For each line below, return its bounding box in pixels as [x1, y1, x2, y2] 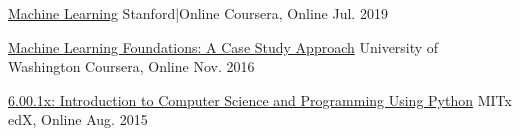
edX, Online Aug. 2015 [8, 109, 148, 130]
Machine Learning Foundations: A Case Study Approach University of [8, 36, 439, 57]
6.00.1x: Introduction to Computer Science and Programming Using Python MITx [8, 89, 512, 110]
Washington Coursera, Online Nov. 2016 [8, 56, 255, 77]
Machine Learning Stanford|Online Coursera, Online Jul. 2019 [8, 3, 388, 23]
